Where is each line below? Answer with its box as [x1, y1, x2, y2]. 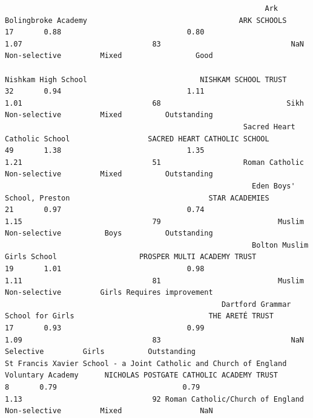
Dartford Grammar [221, 300, 291, 309]
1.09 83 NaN [5, 335, 304, 344]
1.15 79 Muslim [5, 217, 304, 226]
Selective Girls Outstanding [5, 347, 196, 356]
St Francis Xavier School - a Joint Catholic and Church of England [5, 359, 287, 368]
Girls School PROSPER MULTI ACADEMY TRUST [5, 252, 257, 262]
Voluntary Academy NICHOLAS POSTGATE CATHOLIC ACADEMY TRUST [5, 371, 278, 380]
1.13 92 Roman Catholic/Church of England [5, 394, 304, 404]
